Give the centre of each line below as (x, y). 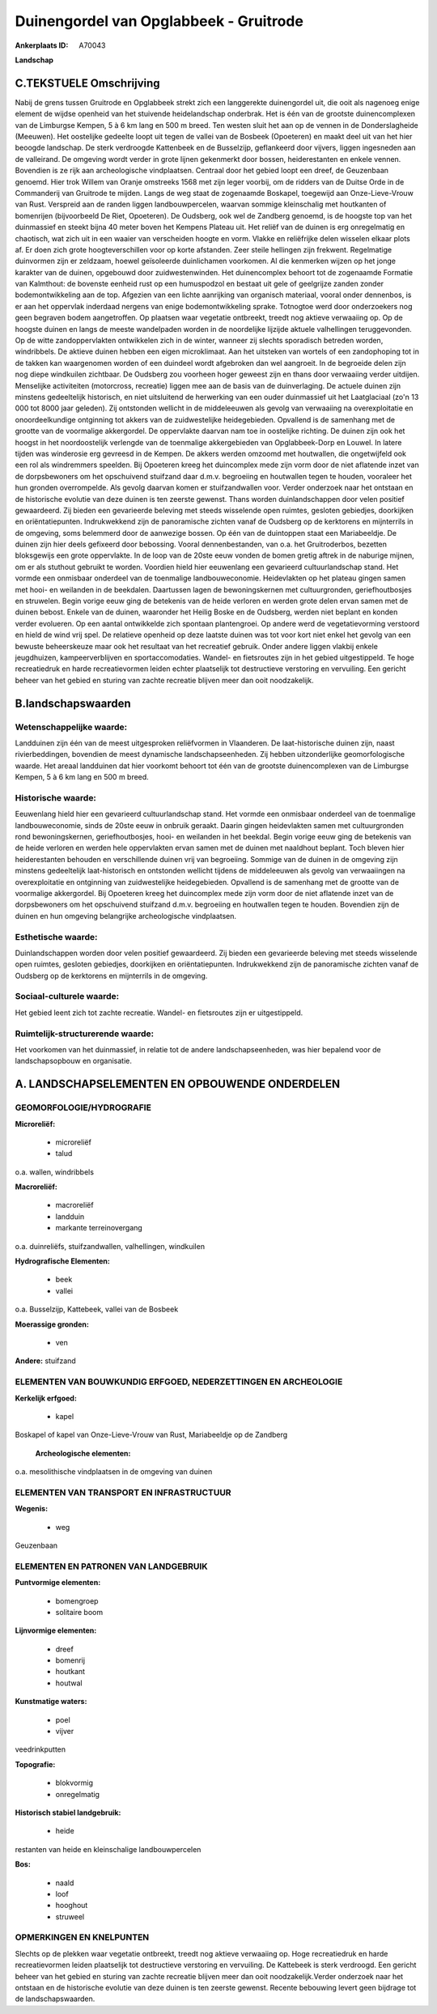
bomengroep (77, 1601)
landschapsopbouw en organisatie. (74, 1061)
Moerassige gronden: (52, 1324)
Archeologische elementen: (83, 1453)
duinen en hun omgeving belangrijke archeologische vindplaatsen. (126, 916)
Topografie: (35, 1764)
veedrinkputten (40, 1749)
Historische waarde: (56, 797)
